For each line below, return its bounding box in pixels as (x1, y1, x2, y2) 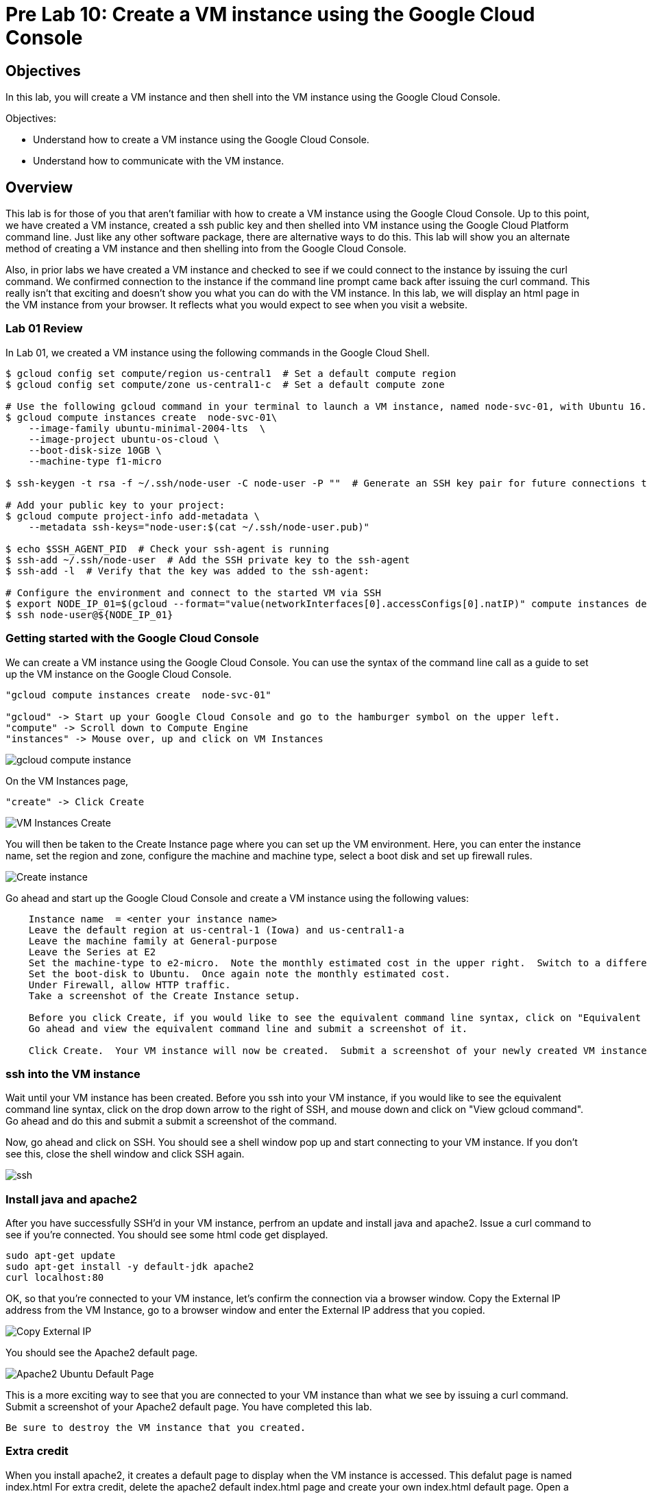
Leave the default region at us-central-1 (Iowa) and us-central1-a (28, 924, 404, 935)
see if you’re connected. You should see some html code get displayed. (5, 1229, 328, 1241)
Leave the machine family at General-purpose (28, 935, 278, 946)
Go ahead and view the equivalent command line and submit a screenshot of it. (28, 1022, 468, 1034)
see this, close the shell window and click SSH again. (5, 1148, 245, 1160)
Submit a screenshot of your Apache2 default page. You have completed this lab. (5, 1401, 372, 1413)
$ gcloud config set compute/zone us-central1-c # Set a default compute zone (5, 378, 445, 390)
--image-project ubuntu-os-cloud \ (28, 433, 219, 445)
